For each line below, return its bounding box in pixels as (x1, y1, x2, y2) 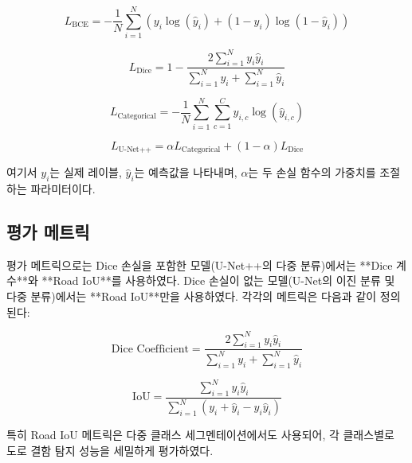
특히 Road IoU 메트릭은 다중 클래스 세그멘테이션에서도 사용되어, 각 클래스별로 (6, 426, 394, 443)
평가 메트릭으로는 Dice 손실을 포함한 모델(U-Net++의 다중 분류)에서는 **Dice (6, 256, 393, 273)
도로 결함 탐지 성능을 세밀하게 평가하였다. (6, 442, 214, 458)
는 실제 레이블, (49, 164, 122, 181)
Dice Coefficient (111, 343, 189, 355)
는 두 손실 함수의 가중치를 (248, 164, 376, 181)
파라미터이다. (30, 180, 96, 196)
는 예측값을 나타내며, (134, 164, 237, 181)
